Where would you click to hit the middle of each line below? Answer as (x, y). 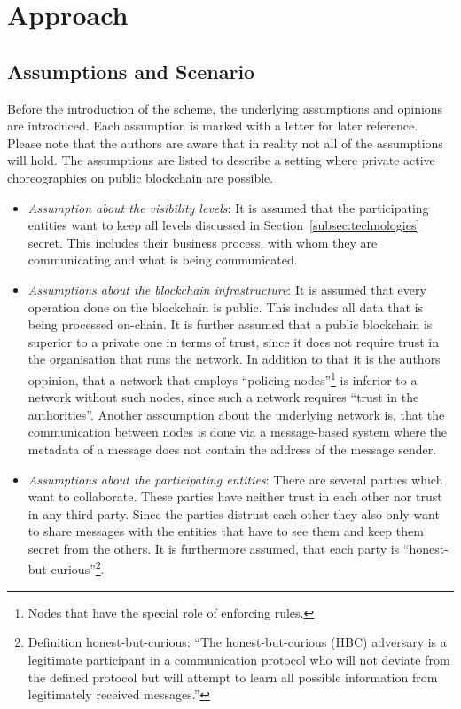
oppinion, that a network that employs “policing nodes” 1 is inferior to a (223, 378)
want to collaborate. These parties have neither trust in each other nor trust (235, 496)
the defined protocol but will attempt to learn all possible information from (233, 677)
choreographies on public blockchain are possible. (141, 177)
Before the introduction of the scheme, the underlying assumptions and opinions (225, 108)
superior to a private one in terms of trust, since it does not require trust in (233, 341)
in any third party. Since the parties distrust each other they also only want (234, 513)
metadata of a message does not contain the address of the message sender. (232, 449)
